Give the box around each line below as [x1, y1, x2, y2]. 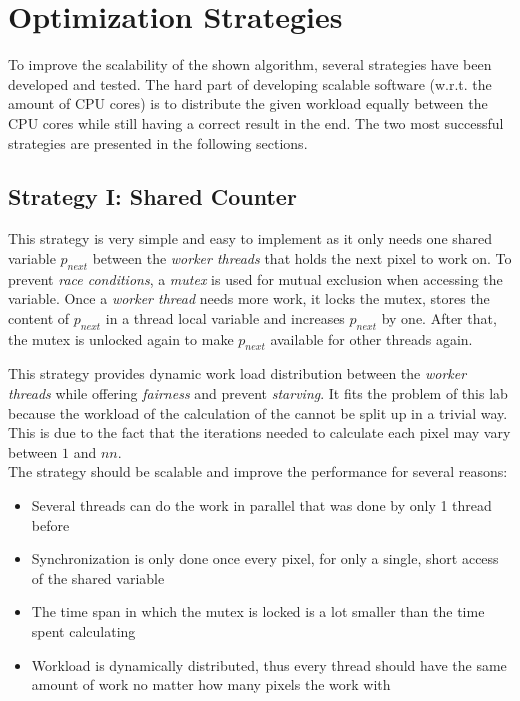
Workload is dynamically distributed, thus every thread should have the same [31, 654, 507, 675]
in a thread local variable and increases [105, 307, 345, 328]
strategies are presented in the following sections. [8, 132, 308, 153]
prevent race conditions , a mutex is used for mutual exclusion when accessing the [8, 268, 503, 289]
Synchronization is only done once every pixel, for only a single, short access [31, 548, 499, 569]
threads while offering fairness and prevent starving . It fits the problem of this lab [8, 383, 508, 404]
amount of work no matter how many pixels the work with [31, 674, 391, 695]
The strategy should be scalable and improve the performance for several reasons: [8, 461, 508, 482]
